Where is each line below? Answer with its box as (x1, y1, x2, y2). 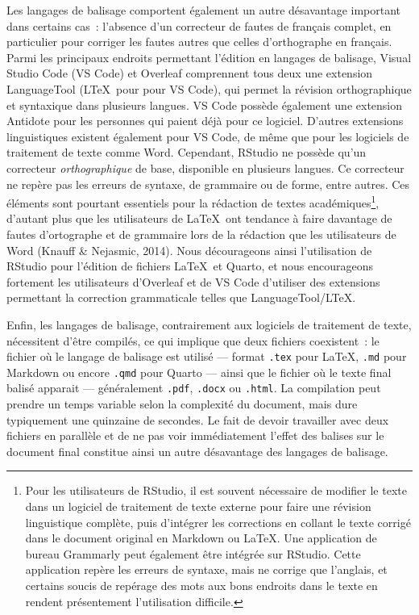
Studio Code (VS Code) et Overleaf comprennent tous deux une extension (6, 65, 373, 82)
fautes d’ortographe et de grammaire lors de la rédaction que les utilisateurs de (6, 225, 396, 242)
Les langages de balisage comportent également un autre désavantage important (6, 2, 401, 18)
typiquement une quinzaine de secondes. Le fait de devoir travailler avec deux (6, 411, 389, 428)
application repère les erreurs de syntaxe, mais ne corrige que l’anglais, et (25, 561, 388, 578)
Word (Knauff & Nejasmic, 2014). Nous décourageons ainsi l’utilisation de (6, 241, 372, 258)
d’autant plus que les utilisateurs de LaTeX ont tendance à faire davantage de (6, 210, 392, 227)
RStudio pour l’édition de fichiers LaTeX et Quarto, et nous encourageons (6, 257, 374, 274)
